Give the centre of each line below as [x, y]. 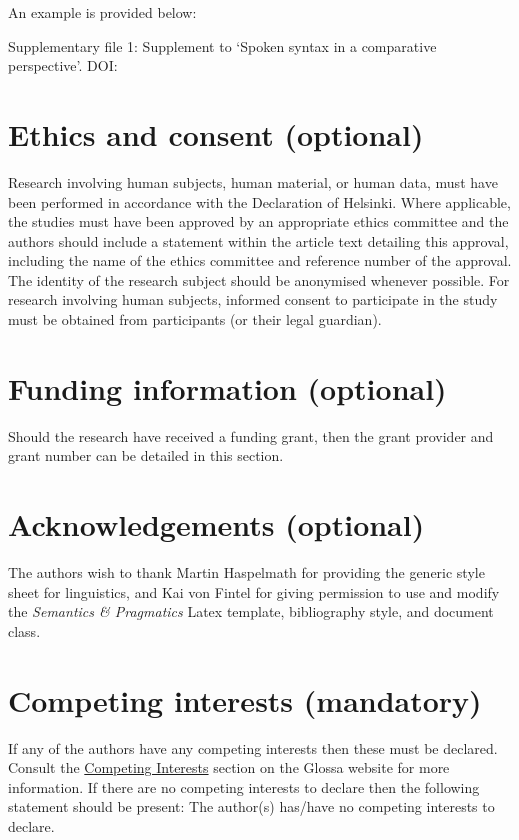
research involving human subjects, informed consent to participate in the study [253, 299]
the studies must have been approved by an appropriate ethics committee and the [258, 221]
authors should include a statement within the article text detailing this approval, [258, 240]
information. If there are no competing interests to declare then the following [244, 786]
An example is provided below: [102, 12]
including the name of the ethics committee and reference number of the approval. [260, 260]
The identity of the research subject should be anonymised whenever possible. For [259, 279]
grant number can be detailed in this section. [146, 455]
